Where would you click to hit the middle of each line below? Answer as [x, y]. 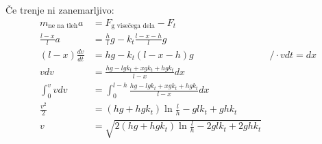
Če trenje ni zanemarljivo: [60, 10]
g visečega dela [133, 26]
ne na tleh [63, 26]
